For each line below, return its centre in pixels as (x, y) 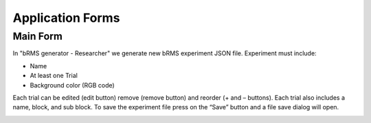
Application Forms (66, 18)
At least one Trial (54, 76)
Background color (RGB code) (72, 85)
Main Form (38, 36)
